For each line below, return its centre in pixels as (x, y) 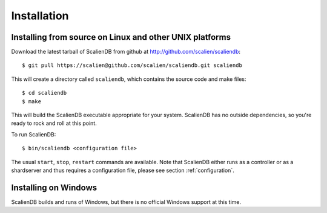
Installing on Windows (54, 187)
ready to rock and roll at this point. (54, 123)
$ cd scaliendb (45, 93)
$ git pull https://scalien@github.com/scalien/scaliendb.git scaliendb (132, 65)
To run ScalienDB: (34, 134)
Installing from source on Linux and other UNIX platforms (121, 37)
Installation (40, 16)
